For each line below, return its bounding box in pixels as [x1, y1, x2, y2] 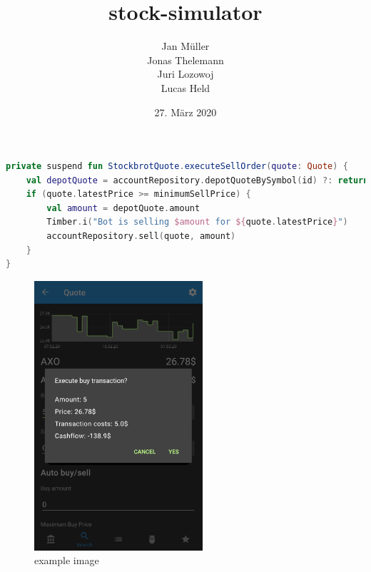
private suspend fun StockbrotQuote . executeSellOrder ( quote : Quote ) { [6, 161, 348, 172]
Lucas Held [161, 80, 210, 95]
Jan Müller [161, 39, 210, 53]
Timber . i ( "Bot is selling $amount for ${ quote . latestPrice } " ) [46, 217, 348, 228]
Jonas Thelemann [147, 52, 224, 67]
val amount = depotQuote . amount [46, 203, 200, 213]
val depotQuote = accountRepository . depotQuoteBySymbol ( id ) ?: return [26, 175, 369, 185]
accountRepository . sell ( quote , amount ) [46, 231, 236, 242]
